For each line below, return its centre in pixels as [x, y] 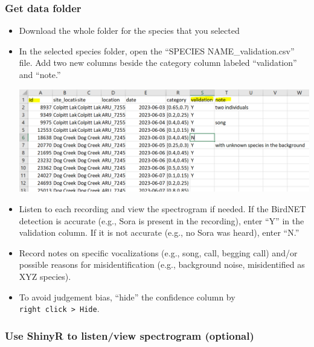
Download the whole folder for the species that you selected [129, 31]
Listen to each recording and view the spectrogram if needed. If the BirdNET [162, 208]
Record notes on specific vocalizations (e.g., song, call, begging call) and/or [158, 252]
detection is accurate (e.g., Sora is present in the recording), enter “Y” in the [162, 220]
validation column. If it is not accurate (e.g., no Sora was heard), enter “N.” [159, 232]
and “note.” [40, 74]
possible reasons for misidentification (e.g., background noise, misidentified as [162, 264]
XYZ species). [45, 276]
